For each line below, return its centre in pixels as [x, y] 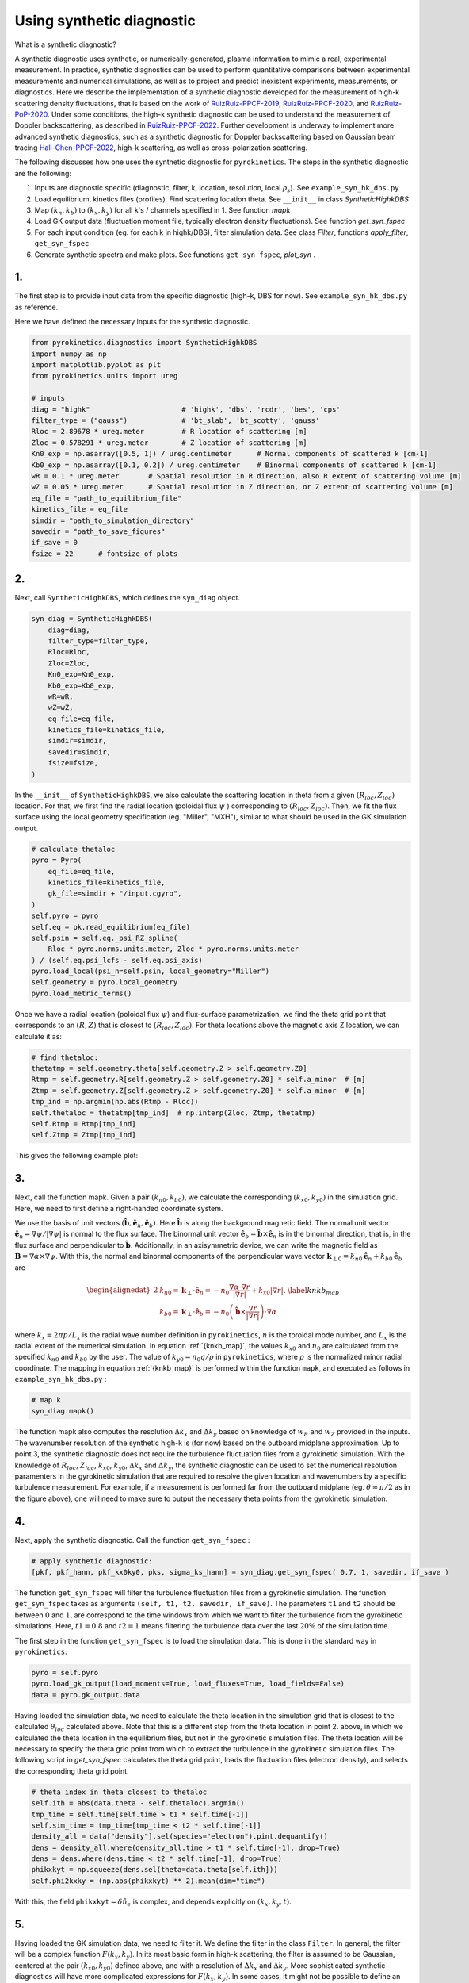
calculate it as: [38, 1036]
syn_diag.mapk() [63, 1411]
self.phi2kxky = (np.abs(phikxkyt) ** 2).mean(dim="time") [148, 1881]
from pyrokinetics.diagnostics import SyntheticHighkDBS [144, 343]
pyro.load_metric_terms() [82, 993]
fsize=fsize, [73, 763]
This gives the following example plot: [76, 1156]
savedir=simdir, [79, 752]
